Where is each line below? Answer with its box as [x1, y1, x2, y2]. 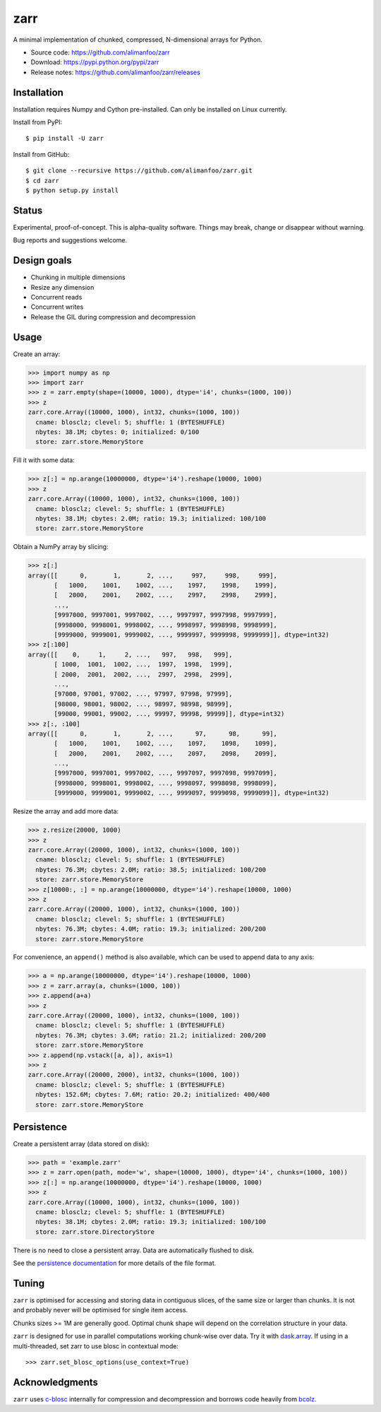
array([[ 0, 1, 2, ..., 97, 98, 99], [28, 729, 278, 738]
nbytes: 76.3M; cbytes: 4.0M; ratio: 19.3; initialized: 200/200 [35, 925, 267, 933]
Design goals [13, 254, 72, 266]
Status [13, 204, 43, 216]
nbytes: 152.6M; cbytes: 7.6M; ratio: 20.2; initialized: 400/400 [35, 1090, 270, 1099]
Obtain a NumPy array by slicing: [13, 543, 109, 551]
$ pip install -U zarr [25, 134, 104, 143]
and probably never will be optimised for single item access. [13, 1306, 188, 1314]
